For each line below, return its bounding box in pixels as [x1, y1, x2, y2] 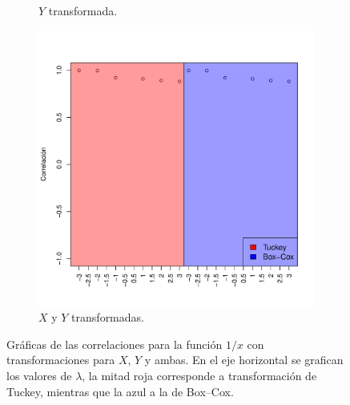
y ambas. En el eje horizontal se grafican [144, 351, 344, 368]
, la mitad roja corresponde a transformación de [82, 367, 317, 383]
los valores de [6, 367, 72, 383]
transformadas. [71, 309, 144, 326]
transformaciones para [6, 351, 115, 368]
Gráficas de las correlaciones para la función [6, 335, 223, 352]
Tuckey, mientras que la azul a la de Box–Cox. [6, 383, 234, 399]
